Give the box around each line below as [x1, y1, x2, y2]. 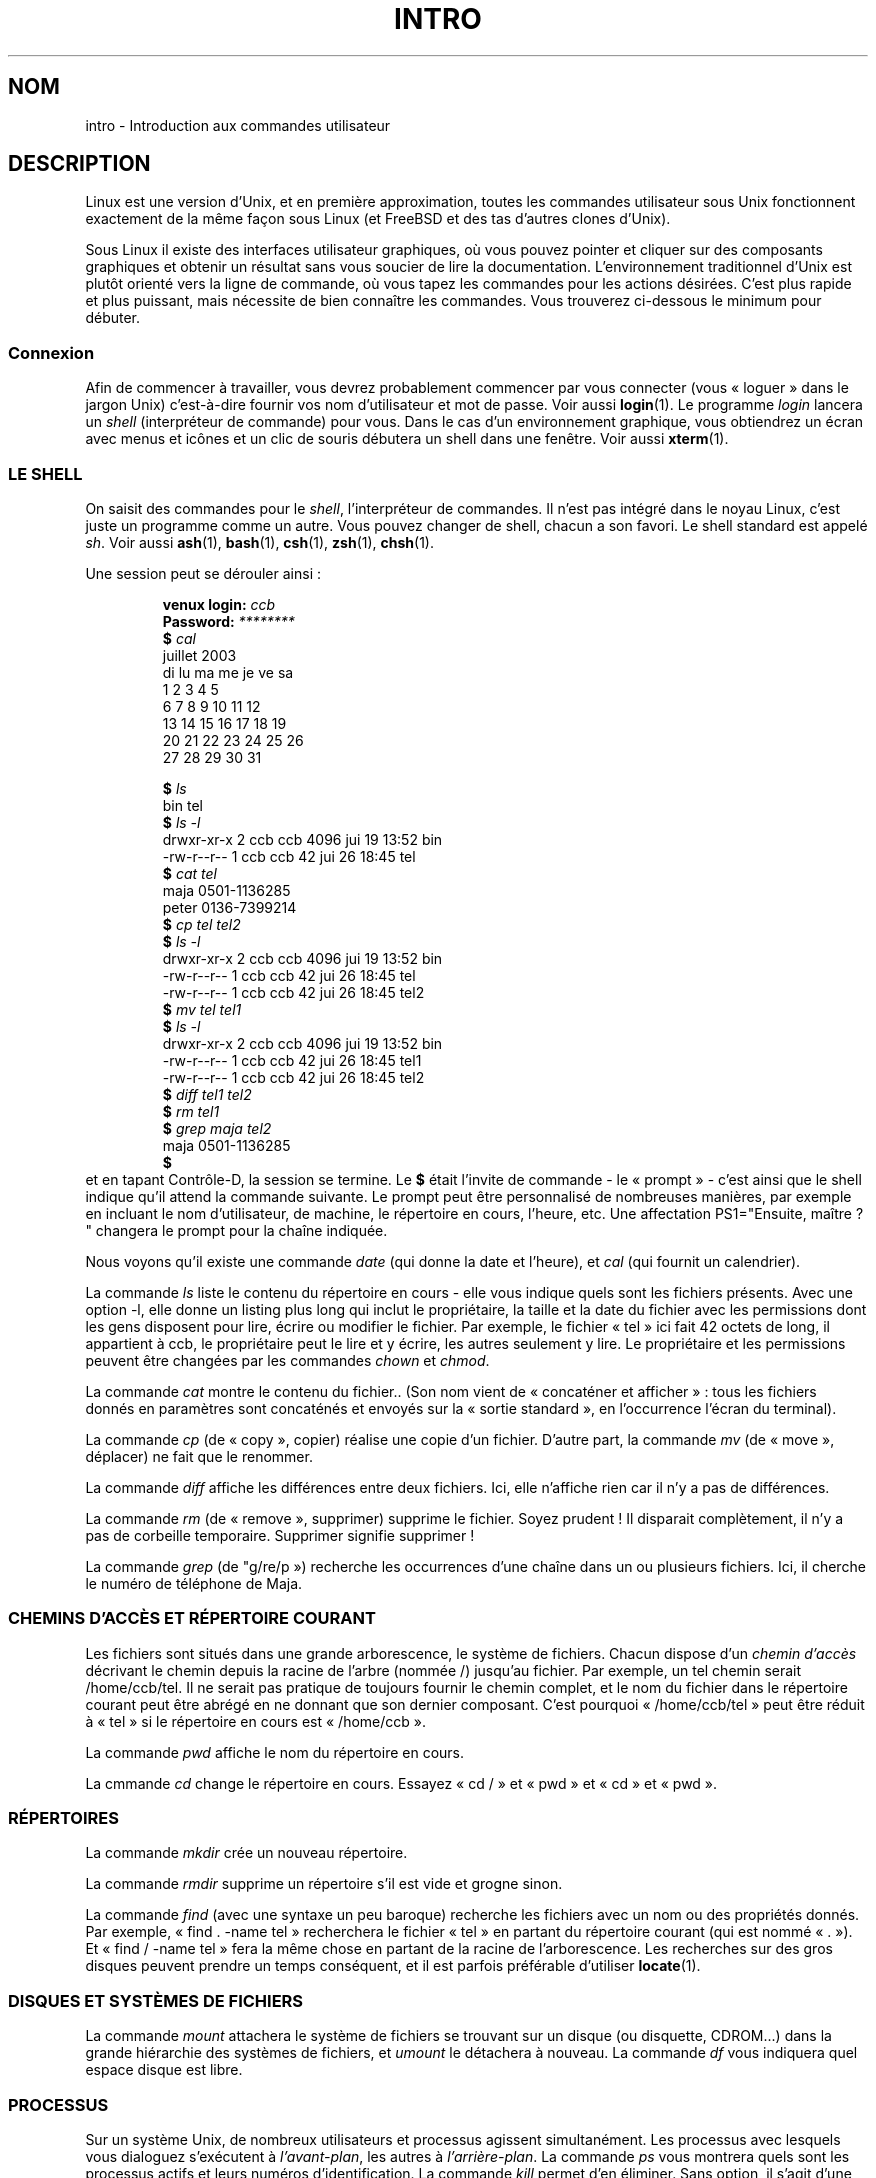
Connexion [8, 342, 95, 363]
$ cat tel [162, 864, 217, 882]
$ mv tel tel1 [162, 1000, 242, 1018]
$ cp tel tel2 [162, 915, 241, 933]
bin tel [162, 796, 203, 814]
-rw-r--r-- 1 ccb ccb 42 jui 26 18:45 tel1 [162, 1051, 422, 1069]
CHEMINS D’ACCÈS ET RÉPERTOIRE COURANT [8, 1608, 376, 1629]
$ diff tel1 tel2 [162, 1085, 252, 1103]
